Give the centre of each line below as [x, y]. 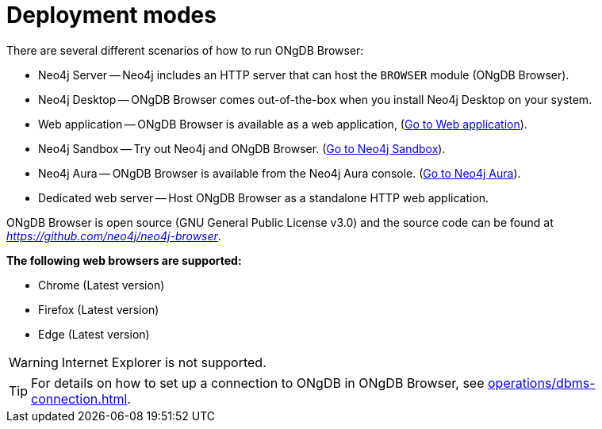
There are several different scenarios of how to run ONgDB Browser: [185, 50]
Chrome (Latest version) [102, 285]
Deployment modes [111, 15]
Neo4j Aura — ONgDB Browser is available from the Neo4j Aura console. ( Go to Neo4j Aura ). [280, 173]
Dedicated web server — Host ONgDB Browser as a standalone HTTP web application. [264, 197]
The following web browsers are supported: [124, 260]
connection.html [79, 398]
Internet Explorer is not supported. [164, 362]
